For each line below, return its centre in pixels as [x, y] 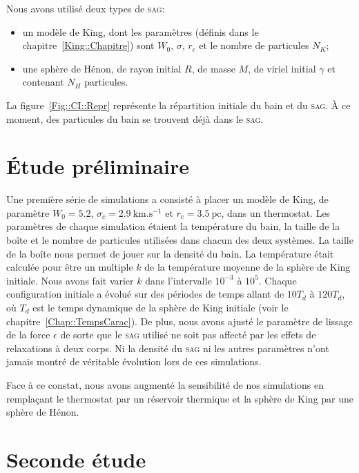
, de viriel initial [282, 68]
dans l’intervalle [178, 280]
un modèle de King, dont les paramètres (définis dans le [140, 31]
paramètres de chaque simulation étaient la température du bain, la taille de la [173, 226]
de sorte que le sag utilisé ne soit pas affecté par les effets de [188, 335]
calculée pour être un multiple [70, 267]
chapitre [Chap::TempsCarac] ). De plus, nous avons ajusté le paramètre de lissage [179, 321]
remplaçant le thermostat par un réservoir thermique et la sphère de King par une [180, 398]
